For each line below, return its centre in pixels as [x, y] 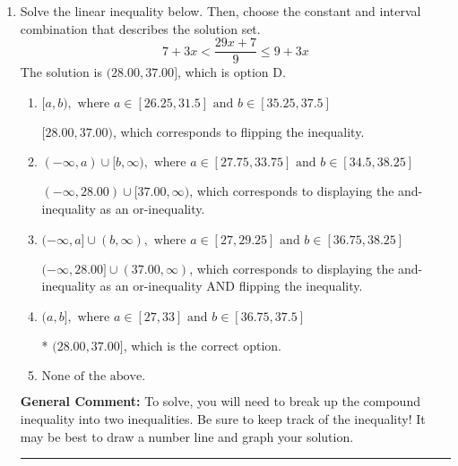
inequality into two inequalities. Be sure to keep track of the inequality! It [223, 419]
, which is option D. [232, 72]
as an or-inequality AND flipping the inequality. [231, 286]
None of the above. [94, 377]
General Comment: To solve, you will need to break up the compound [220, 401]
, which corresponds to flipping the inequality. [239, 131]
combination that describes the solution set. [140, 28]
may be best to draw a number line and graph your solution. [187, 436]
